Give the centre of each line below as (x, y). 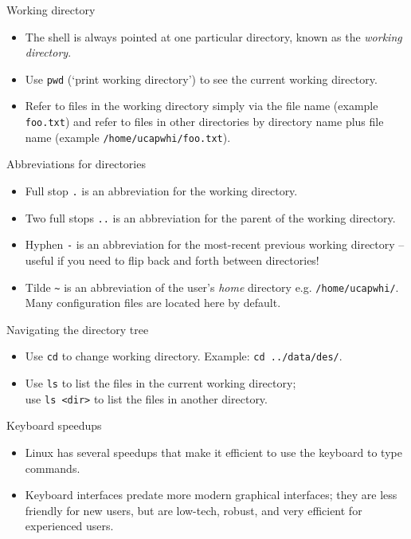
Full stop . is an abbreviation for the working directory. (161, 190)
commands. (53, 468)
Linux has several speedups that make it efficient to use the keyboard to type (213, 452)
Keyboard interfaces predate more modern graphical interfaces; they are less (211, 495)
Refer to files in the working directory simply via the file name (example (202, 106)
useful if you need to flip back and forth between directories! (172, 260)
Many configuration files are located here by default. (153, 303)
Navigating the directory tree (78, 329)
